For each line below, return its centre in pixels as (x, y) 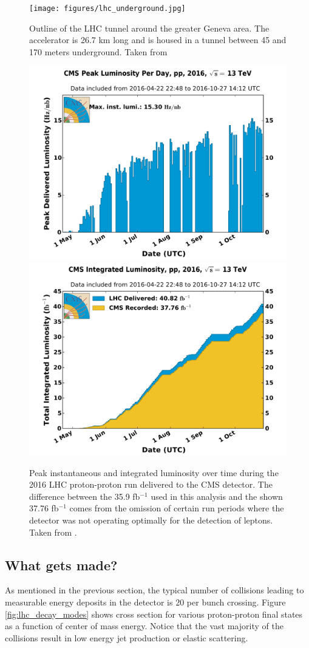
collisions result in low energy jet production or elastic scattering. (127, 637)
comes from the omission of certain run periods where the (177, 508)
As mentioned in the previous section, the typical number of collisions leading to (154, 590)
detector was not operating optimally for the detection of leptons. (151, 520)
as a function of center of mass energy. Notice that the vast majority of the (144, 626)
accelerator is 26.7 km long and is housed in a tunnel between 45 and (158, 40)
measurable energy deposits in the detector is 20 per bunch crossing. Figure (145, 602)
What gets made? (61, 564)
